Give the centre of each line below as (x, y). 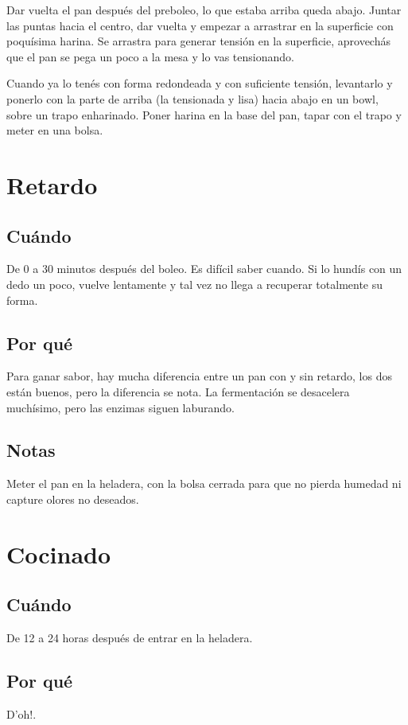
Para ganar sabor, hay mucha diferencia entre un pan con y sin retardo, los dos (199, 376)
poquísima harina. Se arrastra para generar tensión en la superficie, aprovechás (198, 41)
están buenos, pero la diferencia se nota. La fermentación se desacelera (178, 391)
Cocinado (59, 553)
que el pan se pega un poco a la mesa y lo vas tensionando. (150, 56)
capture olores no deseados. (73, 499)
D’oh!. (21, 713)
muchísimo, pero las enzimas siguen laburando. (120, 407)
